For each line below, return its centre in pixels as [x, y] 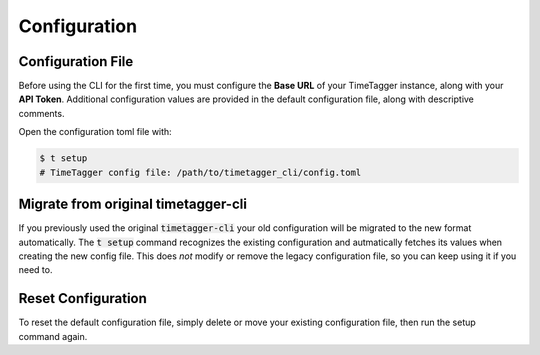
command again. [53, 336]
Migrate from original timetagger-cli [132, 204]
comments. [41, 113]
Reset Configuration [82, 298]
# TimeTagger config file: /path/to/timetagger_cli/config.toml [200, 172]
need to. [35, 270]
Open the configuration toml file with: [95, 132]
